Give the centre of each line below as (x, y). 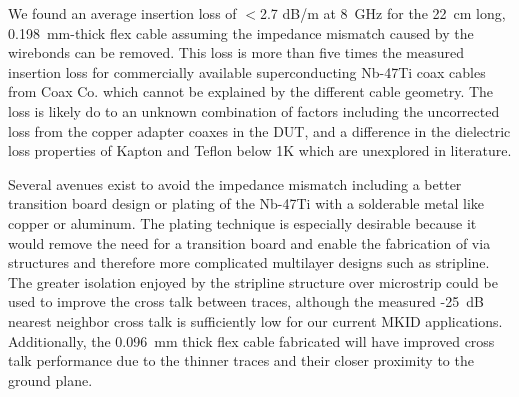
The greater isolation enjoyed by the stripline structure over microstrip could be (253, 281)
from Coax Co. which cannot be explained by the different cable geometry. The (251, 91)
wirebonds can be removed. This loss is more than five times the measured (236, 52)
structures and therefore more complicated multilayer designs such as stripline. (249, 262)
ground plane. (50, 379)
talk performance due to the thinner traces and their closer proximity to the (241, 360)
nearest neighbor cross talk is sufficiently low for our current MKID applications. (255, 320)
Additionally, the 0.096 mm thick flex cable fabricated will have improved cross (251, 340)
